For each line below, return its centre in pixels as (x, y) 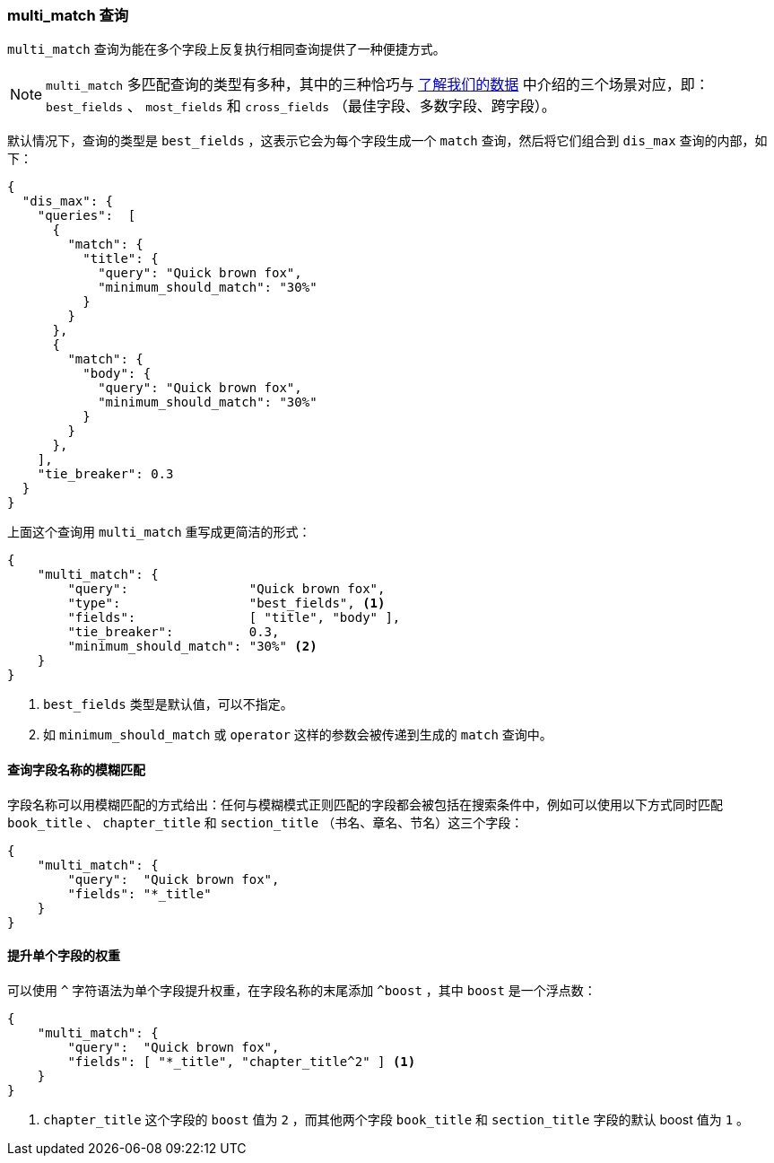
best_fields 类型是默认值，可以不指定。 (168, 704)
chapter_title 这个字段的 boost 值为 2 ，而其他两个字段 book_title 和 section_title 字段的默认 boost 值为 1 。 (396, 1119)
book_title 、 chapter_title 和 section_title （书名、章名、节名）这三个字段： (265, 822)
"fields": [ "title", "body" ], (234, 618)
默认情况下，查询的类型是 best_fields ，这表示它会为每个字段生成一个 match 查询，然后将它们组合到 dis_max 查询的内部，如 (387, 141)
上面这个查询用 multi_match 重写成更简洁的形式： (159, 532)
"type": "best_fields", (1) (226, 603)
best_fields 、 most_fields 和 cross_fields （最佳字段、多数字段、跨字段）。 (301, 106)
